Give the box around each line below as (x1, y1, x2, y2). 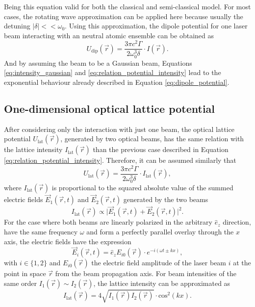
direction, (223, 217, 251, 227)
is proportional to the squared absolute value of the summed (51, 182, 233, 192)
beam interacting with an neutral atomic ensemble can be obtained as (4, 30, 214, 40)
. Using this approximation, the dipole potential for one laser (65, 21, 248, 31)
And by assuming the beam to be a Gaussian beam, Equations (4, 57, 192, 68)
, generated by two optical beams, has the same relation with (60, 133, 244, 144)
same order (4, 278, 37, 288)
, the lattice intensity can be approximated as (93, 278, 230, 288)
